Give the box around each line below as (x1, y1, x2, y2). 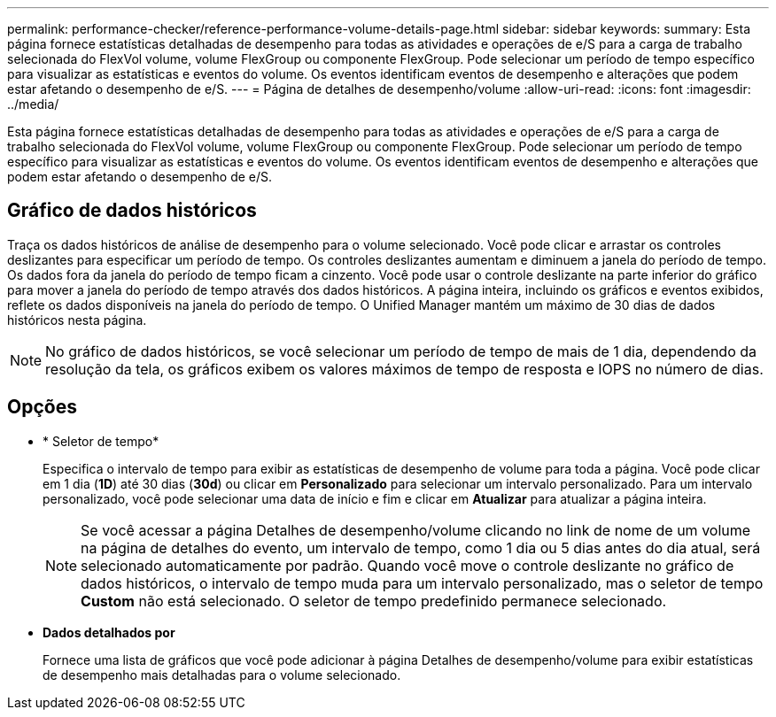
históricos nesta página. (7, 312, 147, 328)
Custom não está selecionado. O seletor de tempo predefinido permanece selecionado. (81, 591, 667, 610)
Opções (7, 396, 77, 419)
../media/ (7, 96, 59, 112)
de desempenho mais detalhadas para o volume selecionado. (43, 667, 401, 682)
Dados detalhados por (43, 624, 175, 640)
